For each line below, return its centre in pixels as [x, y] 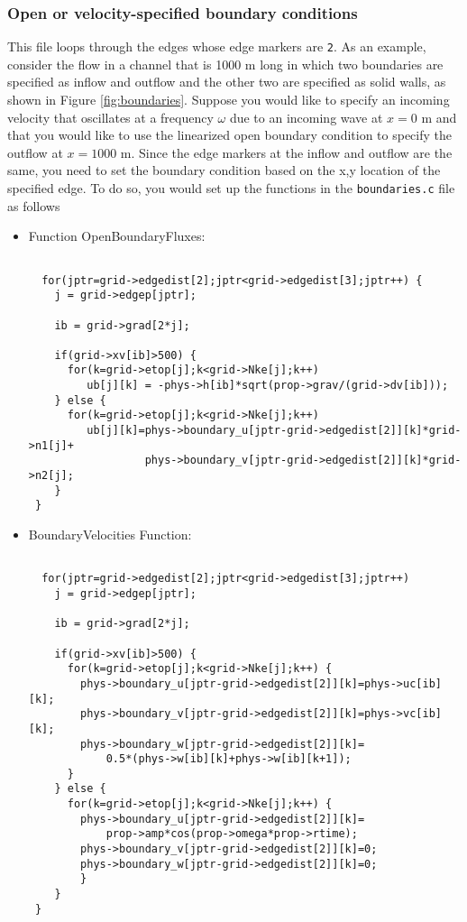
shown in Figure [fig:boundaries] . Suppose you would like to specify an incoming [229, 100]
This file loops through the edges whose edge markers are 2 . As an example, [217, 46]
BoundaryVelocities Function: [110, 535]
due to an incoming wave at [306, 117]
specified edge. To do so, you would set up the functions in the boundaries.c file [231, 188]
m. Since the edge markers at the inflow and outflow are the [286, 152]
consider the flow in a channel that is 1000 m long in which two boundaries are [225, 64]
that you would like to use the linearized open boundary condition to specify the [229, 135]
